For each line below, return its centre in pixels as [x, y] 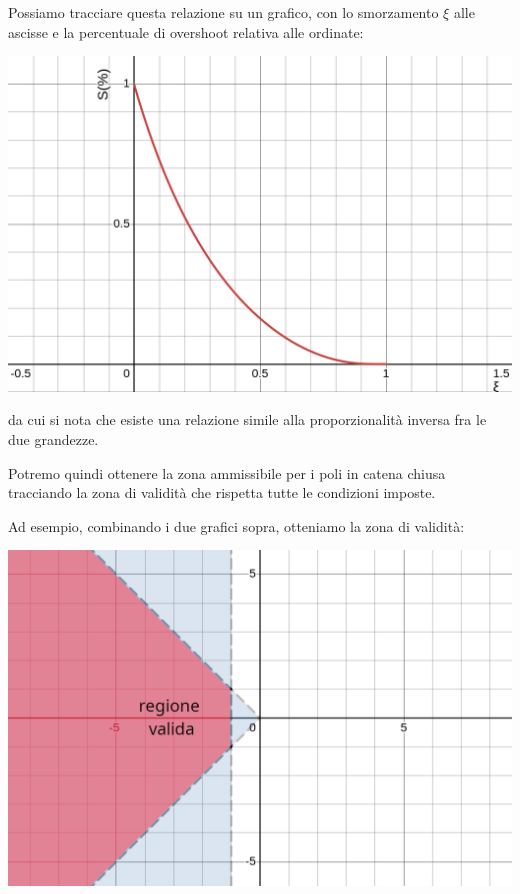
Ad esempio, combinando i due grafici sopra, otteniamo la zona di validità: [236, 525]
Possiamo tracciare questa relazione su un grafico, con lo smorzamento [223, 12]
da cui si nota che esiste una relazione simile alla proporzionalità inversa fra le [247, 419]
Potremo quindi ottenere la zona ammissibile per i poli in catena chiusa [227, 472]
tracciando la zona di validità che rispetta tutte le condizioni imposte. [222, 492]
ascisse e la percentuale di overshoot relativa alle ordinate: [186, 31]
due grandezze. [53, 439]
